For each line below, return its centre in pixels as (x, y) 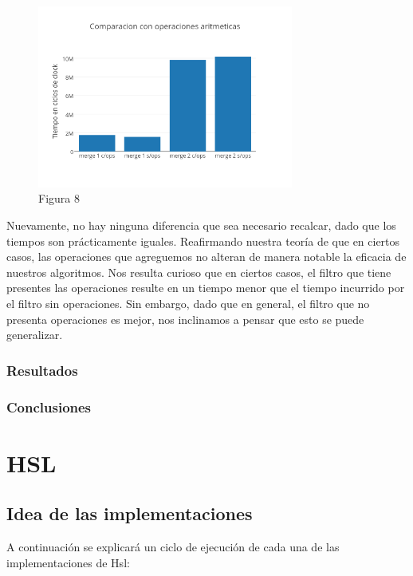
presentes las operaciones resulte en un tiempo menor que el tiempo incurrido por (206, 288)
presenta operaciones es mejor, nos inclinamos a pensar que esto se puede (185, 319)
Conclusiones (49, 406)
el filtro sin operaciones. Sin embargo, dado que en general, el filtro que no (188, 304)
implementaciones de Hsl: (68, 562)
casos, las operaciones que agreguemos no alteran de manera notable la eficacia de (206, 256)
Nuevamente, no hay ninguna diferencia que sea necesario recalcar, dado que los (201, 225)
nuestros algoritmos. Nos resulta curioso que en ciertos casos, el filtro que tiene (199, 272)
